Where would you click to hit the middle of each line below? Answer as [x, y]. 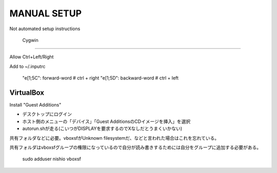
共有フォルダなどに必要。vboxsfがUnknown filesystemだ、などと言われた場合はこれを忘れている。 [114, 138]
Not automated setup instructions [45, 29]
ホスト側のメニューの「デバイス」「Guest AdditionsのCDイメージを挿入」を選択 [106, 121]
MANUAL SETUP [46, 13]
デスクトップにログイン [47, 114]
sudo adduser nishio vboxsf [52, 159]
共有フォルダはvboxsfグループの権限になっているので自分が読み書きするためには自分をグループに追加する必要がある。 [135, 147]
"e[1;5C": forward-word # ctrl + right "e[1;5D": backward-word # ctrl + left [101, 78]
